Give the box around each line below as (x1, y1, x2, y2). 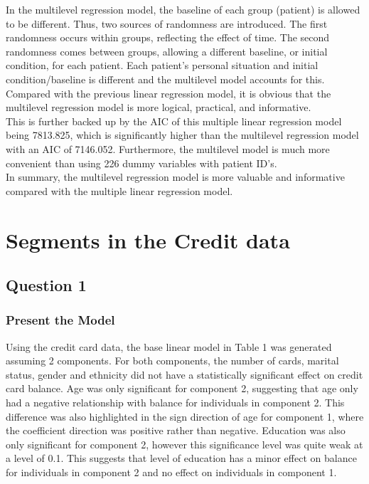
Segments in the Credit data (6, 225, 290, 254)
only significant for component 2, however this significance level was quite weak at (6, 436, 363, 451)
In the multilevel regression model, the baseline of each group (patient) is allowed (6, 2, 360, 16)
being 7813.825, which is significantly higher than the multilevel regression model (6, 127, 359, 142)
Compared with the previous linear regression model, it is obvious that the (6, 85, 331, 100)
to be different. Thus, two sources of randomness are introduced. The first (6, 16, 328, 31)
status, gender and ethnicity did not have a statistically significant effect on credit (6, 367, 363, 382)
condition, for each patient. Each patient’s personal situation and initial (6, 58, 319, 73)
